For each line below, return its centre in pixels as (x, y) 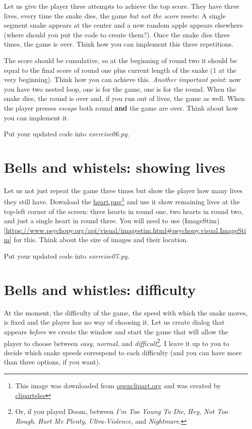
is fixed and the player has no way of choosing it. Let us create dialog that (114, 322)
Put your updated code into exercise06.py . (67, 134)
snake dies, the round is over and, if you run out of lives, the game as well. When (125, 98)
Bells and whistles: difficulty (100, 289)
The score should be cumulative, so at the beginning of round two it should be (120, 60)
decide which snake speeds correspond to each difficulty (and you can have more (123, 352)
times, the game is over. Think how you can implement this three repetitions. (119, 44)
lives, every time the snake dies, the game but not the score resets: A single (115, 15)
